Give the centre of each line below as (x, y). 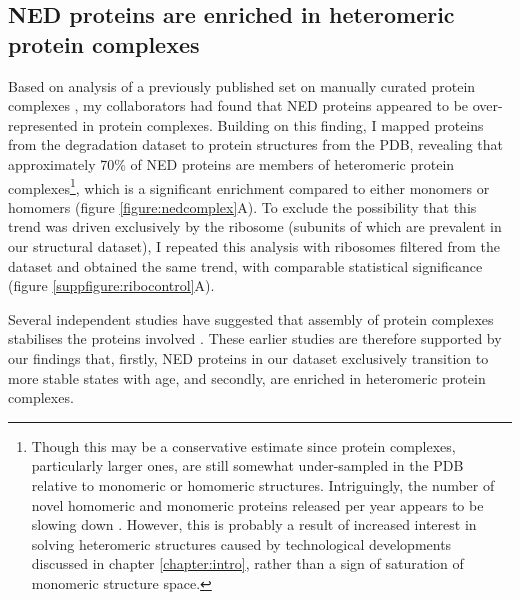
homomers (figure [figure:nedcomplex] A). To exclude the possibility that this (242, 206)
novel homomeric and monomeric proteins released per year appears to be (257, 504)
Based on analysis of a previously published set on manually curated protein (242, 85)
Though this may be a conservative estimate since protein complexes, (243, 445)
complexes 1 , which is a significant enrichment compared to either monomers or (249, 186)
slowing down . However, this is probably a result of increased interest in (254, 524)
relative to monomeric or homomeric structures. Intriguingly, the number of (263, 484)
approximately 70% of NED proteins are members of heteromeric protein (231, 163)
